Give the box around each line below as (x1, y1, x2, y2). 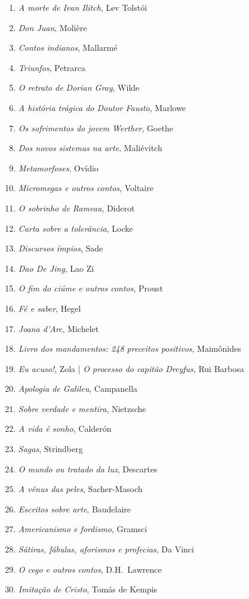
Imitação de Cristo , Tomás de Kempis (18, 583, 158, 595)
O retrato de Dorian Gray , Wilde (18, 81, 140, 94)
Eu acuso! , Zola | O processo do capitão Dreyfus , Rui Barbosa (18, 362, 244, 374)
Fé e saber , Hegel (18, 302, 81, 314)
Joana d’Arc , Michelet (18, 322, 99, 334)
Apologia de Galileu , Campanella (18, 382, 138, 395)
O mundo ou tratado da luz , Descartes (18, 462, 158, 475)
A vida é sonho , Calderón (18, 422, 112, 435)
